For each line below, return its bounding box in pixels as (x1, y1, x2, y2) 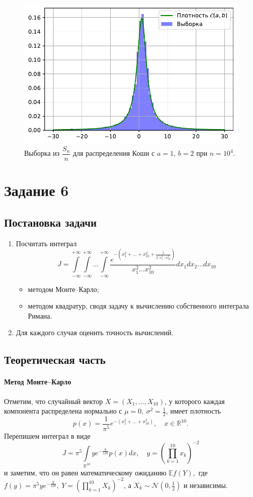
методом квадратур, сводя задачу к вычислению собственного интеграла (28, 301, 249, 311)
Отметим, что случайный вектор (4, 395, 103, 406)
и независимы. (183, 479, 228, 490)
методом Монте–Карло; (28, 283, 99, 294)
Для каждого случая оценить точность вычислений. (16, 327, 174, 338)
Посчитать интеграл (16, 238, 77, 248)
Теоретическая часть (4, 352, 106, 367)
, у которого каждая (164, 395, 225, 406)
